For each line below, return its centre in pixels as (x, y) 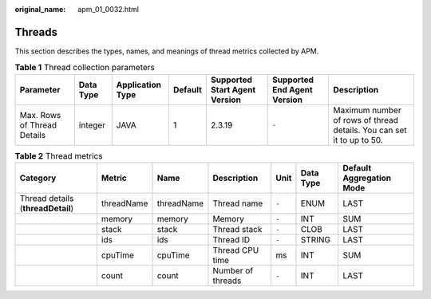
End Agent (293, 89)
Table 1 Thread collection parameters (85, 68)
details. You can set (370, 130)
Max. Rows (40, 115)
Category (38, 178)
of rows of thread (366, 120)
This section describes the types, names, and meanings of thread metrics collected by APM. (167, 51)
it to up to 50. (358, 140)
